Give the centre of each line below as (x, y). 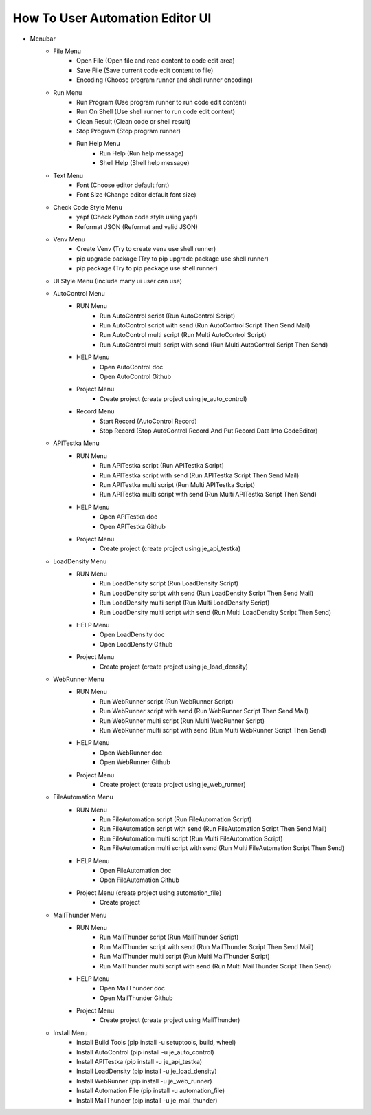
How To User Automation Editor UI (112, 18)
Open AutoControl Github (136, 377)
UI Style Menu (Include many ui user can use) (117, 281)
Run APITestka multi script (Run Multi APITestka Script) (178, 484)
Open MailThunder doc (132, 988)
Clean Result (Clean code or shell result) (134, 121)
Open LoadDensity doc (132, 635)
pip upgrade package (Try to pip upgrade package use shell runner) (173, 259)
